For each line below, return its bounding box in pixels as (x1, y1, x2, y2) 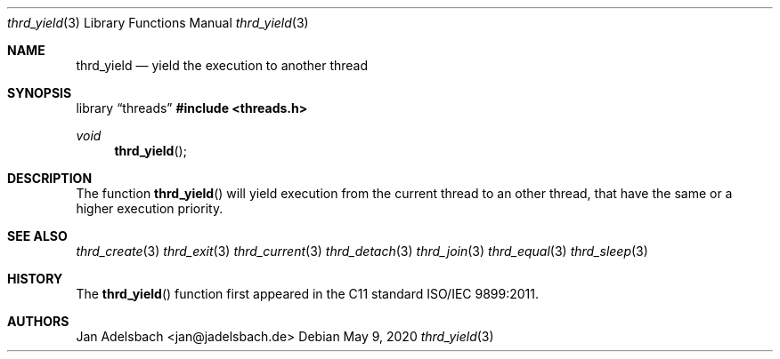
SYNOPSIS (7, 85, 72, 100)
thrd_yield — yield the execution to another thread (76, 58, 369, 73)
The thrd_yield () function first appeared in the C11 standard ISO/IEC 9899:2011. (76, 286, 540, 301)
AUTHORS (7, 314, 69, 329)
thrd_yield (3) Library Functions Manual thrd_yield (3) (7, 15, 309, 30)
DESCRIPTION (7, 171, 93, 186)
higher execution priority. (76, 201, 223, 216)
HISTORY (7, 271, 63, 286)
